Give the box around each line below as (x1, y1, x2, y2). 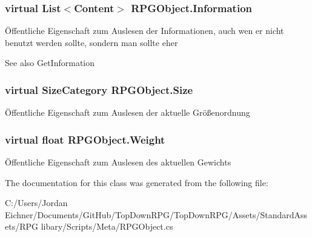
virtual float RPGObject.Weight (5, 132, 165, 147)
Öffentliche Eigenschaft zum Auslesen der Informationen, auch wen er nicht (5, 24, 284, 37)
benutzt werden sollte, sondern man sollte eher (5, 36, 178, 48)
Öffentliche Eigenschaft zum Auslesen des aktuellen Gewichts (5, 156, 231, 169)
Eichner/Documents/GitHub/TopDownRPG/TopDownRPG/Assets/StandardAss (5, 208, 308, 221)
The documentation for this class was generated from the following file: (5, 176, 268, 189)
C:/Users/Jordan (5, 196, 68, 209)
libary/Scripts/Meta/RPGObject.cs (41, 220, 173, 233)
